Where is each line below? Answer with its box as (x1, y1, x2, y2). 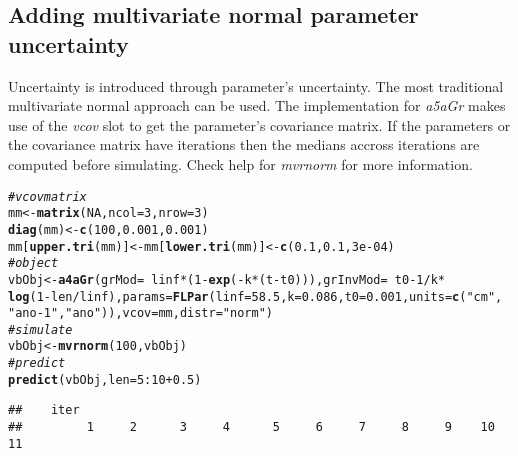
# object (8, 256, 59, 271)
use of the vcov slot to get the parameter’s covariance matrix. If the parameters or (8, 114, 511, 135)
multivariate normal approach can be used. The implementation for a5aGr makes (8, 95, 506, 116)
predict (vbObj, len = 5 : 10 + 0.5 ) (8, 372, 202, 387)
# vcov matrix (8, 189, 87, 204)
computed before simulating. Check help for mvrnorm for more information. (8, 153, 473, 174)
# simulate (8, 322, 73, 337)
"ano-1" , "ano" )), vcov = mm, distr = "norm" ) (8, 306, 273, 321)
